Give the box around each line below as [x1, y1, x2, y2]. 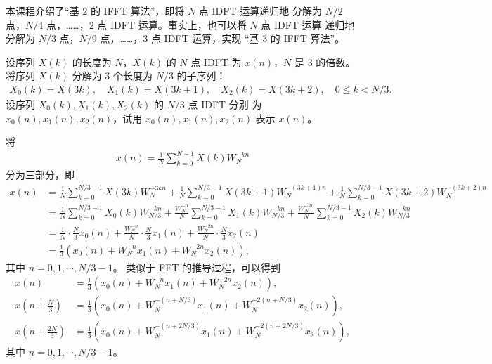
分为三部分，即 [6, 167, 75, 182]
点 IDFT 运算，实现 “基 [150, 31, 259, 46]
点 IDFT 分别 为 [188, 97, 262, 111]
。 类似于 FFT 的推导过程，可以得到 [112, 259, 281, 274]
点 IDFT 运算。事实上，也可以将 [97, 17, 247, 32]
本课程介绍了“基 [6, 4, 79, 18]
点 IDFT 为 [190, 54, 242, 69]
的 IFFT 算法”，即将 [90, 4, 185, 18]
